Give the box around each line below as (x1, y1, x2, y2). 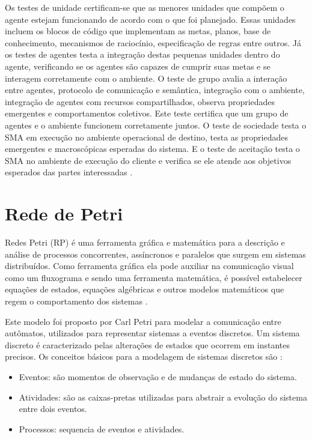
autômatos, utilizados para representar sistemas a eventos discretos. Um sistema (5, 327, 300, 339)
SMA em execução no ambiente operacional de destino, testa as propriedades (5, 130, 288, 143)
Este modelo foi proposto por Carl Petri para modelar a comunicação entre (5, 315, 281, 327)
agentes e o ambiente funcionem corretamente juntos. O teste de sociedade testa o (5, 118, 307, 131)
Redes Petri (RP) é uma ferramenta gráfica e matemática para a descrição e (5, 236, 285, 249)
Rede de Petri (5, 201, 123, 226)
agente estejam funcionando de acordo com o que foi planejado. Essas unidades (5, 13, 296, 25)
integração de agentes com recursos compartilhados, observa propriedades (5, 95, 275, 107)
